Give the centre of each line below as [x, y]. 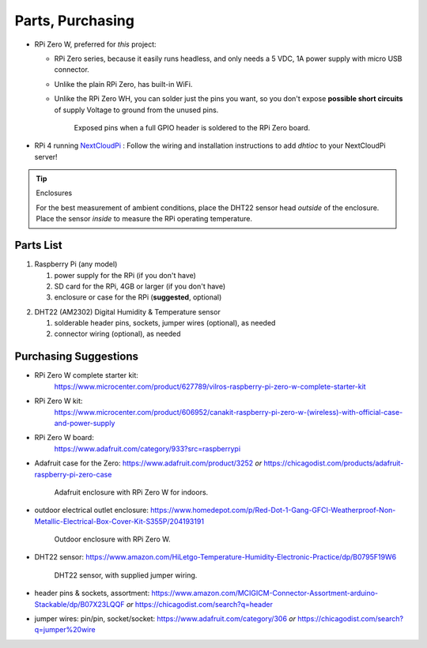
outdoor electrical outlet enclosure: [92, 510]
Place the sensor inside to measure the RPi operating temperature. [144, 219]
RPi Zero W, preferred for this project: [96, 44]
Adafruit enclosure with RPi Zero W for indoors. [131, 492]
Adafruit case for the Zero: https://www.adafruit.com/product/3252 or [148, 463]
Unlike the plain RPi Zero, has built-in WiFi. [123, 84]
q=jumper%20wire [65, 630]
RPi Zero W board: [64, 438]
